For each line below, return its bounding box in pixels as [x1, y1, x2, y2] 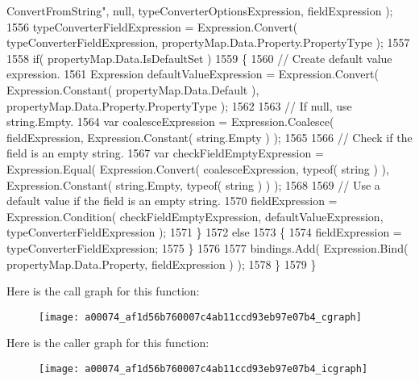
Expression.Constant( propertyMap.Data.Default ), [6, 81, 259, 98]
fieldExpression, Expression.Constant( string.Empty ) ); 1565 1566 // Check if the [6, 128, 413, 145]
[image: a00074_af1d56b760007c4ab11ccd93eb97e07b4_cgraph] [39, 311, 362, 323]
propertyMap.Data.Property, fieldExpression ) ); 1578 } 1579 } [6, 255, 317, 272]
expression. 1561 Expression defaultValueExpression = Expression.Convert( [6, 65, 379, 82]
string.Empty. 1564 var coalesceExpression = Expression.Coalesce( [6, 113, 334, 130]
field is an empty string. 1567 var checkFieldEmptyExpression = [6, 144, 324, 161]
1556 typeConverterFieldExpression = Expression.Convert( [6, 18, 298, 35]
